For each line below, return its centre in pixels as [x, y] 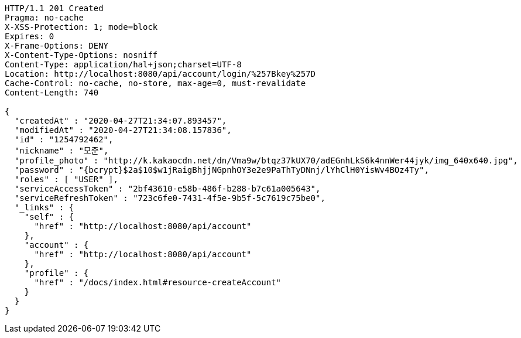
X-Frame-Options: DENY [57, 46]
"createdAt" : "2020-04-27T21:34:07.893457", [121, 121]
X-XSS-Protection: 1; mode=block [81, 27]
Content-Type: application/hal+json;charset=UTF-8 [123, 64]
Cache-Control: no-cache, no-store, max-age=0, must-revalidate [155, 83]
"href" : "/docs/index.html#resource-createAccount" [158, 282]
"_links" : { [44, 207]
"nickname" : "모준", [61, 151]
